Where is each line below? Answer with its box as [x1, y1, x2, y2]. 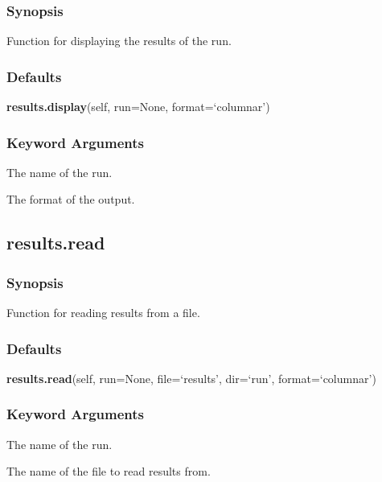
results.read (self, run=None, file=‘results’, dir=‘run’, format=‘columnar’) [6, 369, 376, 386]
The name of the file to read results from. [6, 463, 211, 480]
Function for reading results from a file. [6, 304, 200, 321]
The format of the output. [6, 191, 135, 208]
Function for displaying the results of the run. [6, 32, 232, 49]
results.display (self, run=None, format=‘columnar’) [6, 98, 270, 115]
